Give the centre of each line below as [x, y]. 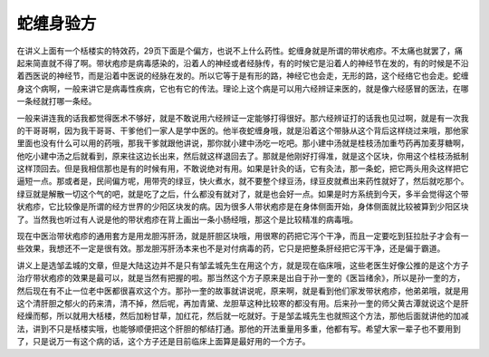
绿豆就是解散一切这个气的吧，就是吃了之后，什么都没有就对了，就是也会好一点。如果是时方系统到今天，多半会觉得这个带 [243, 194]
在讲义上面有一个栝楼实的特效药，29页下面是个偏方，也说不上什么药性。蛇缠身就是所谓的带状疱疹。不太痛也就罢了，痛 [240, 51]
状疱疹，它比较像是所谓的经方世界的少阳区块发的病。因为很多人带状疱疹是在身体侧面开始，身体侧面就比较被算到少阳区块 [243, 207]
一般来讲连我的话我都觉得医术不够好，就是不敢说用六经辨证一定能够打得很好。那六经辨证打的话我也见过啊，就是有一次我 [243, 118]
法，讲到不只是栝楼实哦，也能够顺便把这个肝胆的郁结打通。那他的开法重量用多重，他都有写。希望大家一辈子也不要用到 [239, 328]
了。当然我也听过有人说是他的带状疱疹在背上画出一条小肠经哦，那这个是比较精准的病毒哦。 [187, 219]
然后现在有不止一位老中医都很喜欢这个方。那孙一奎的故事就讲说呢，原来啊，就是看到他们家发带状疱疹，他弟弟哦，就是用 [243, 291]
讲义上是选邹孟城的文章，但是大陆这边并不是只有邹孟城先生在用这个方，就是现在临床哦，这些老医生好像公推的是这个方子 [243, 265]
